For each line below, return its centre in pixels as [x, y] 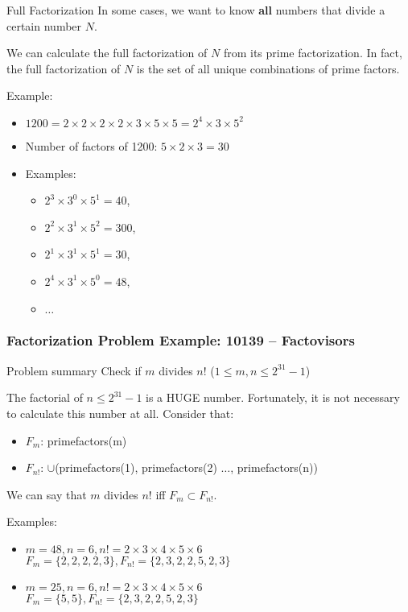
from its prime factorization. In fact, [313, 53]
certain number [44, 25]
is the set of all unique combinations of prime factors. [268, 68]
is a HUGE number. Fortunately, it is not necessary [273, 397]
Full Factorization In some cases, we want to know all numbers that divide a [196, 10]
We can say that [47, 494]
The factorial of [45, 397]
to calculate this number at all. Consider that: [120, 413]
